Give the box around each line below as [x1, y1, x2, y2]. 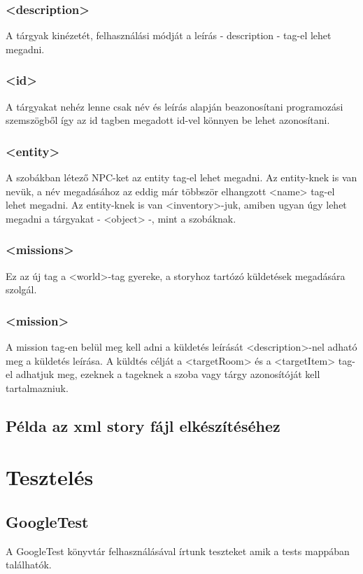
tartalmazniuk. [6, 380, 69, 395]
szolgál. [6, 282, 37, 297]
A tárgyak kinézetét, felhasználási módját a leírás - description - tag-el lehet [6, 28, 332, 43]
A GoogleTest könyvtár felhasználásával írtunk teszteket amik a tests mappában [6, 543, 350, 558]
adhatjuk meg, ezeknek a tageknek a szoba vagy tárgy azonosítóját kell [15, 367, 320, 381]
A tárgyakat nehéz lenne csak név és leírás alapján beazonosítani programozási [6, 99, 343, 113]
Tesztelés [6, 463, 94, 491]
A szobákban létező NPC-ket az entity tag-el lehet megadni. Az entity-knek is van [6, 170, 357, 185]
